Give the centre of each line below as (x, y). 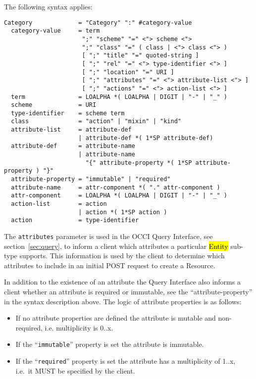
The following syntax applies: (48, 6)
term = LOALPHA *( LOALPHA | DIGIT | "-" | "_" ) (119, 97)
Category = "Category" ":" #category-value (98, 23)
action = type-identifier (75, 220)
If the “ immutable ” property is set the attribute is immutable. (110, 344)
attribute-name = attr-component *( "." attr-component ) (116, 187)
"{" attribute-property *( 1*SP (139, 163)
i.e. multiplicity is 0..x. (79, 327)
